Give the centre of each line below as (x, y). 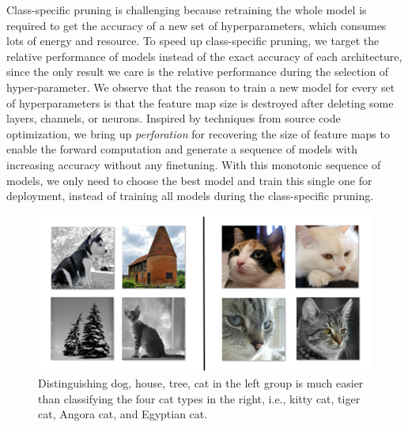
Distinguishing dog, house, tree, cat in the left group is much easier (201, 383)
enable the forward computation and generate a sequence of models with (182, 149)
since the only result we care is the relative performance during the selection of (198, 72)
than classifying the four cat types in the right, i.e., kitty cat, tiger (199, 398)
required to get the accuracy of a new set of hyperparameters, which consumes (196, 25)
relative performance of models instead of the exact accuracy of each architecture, (204, 56)
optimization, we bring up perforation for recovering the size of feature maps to (198, 133)
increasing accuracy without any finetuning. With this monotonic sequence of (194, 164)
